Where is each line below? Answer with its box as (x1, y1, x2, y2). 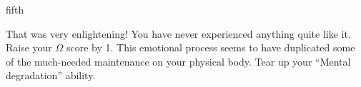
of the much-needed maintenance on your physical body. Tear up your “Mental (6, 53, 351, 68)
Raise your (6, 40, 52, 55)
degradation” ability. (6, 68, 96, 83)
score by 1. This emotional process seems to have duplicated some (66, 40, 355, 55)
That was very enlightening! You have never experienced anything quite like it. (6, 26, 351, 41)
